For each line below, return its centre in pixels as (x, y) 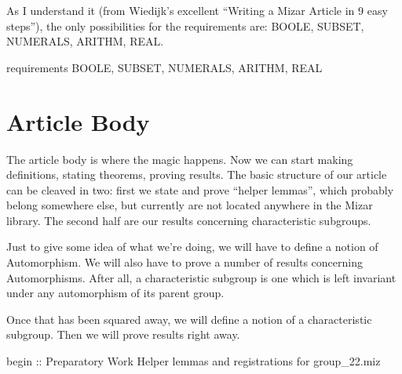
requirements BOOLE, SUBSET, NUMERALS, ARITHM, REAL (164, 67)
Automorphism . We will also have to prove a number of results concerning (185, 262)
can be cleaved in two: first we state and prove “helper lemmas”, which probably (200, 189)
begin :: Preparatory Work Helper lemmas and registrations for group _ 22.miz (194, 361)
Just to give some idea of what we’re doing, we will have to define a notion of (192, 247)
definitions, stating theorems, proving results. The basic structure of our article (197, 174)
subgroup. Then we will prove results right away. (123, 334)
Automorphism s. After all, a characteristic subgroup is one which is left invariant (201, 277)
